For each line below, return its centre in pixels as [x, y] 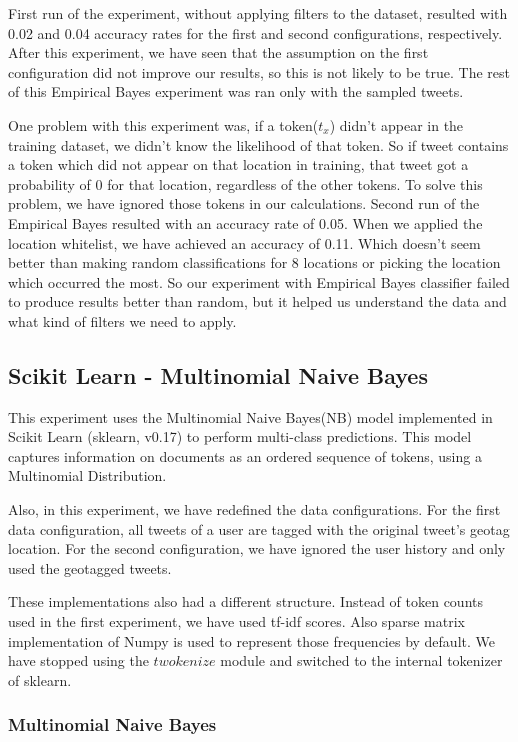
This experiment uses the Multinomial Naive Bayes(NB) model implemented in [250, 416]
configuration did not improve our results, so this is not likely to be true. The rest [259, 71]
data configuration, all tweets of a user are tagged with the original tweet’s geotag [259, 528]
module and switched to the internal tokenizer [361, 660]
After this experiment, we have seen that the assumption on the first [218, 52]
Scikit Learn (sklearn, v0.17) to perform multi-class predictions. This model [240, 436]
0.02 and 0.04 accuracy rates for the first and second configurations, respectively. [255, 32]
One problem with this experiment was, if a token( [163, 124]
